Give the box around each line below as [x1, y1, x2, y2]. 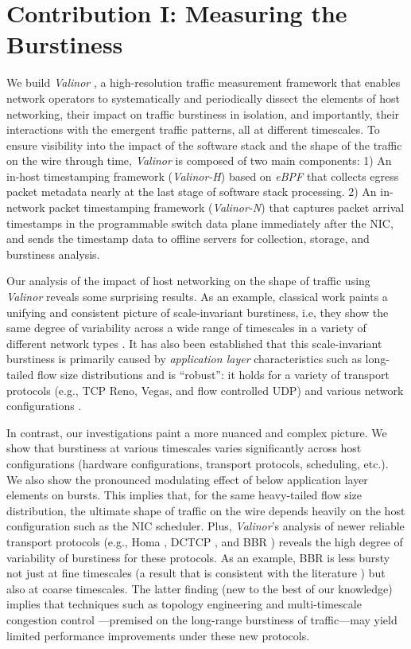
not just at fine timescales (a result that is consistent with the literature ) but [6, 565, 386, 581]
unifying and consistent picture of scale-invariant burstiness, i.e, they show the [6, 303, 389, 320]
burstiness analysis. [6, 245, 100, 262]
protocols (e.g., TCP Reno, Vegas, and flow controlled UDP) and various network [6, 381, 404, 398]
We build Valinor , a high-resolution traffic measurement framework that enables [6, 74, 401, 91]
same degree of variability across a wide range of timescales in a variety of [6, 319, 366, 336]
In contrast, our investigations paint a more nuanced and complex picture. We [6, 424, 387, 440]
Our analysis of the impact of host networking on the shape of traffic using [6, 272, 370, 289]
